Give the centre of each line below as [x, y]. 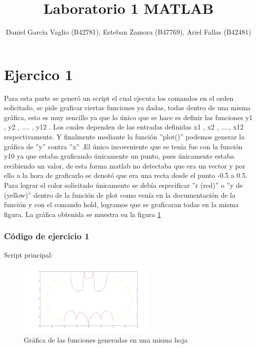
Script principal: [28, 254]
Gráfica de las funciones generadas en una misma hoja [106, 340]
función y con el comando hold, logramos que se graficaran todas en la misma [121, 204]
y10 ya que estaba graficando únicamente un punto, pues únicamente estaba [119, 156]
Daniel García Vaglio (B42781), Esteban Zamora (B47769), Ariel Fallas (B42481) [128, 32]
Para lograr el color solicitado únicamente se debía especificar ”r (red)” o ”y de [124, 185]
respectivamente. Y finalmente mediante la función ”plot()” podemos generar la [124, 137]
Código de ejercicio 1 [47, 236]
